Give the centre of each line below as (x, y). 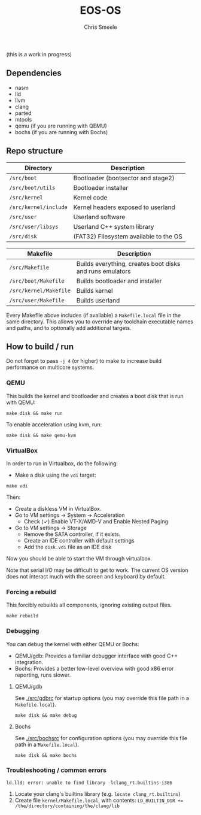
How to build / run (40, 346)
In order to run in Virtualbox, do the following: (62, 463)
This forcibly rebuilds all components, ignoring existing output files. (89, 605)
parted (23, 113)
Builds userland (98, 300)
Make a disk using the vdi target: (55, 475)
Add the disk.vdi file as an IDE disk (68, 547)
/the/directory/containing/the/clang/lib (67, 806)
